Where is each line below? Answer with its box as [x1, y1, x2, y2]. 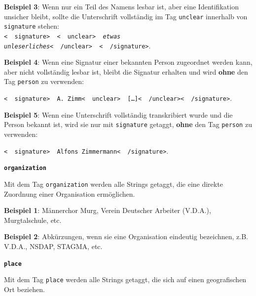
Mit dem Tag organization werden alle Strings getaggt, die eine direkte [4, 178, 223, 189]
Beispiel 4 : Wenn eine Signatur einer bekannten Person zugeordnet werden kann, [4, 57, 253, 67]
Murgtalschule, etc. [4, 214, 62, 225]
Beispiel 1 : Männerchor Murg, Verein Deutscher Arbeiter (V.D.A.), [4, 205, 211, 215]
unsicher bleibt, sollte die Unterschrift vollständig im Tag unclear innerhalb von [4, 11, 248, 21]
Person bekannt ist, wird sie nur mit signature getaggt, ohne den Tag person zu [4, 119, 252, 129]
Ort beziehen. [4, 284, 45, 294]
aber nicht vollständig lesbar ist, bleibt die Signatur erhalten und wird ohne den [4, 66, 248, 77]
